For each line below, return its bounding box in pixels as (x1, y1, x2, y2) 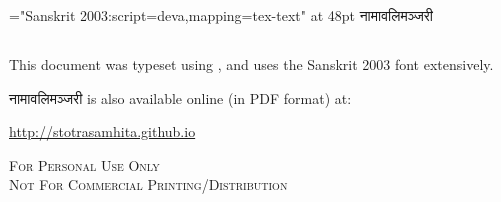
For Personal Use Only (9, 154, 160, 175)
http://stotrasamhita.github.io (9, 121, 196, 142)
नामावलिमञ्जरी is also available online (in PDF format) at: (9, 87, 352, 108)
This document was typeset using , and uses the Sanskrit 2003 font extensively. (9, 53, 494, 74)
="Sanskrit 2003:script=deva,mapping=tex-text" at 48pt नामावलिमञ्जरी (9, 5, 433, 25)
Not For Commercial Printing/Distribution (9, 174, 288, 195)
